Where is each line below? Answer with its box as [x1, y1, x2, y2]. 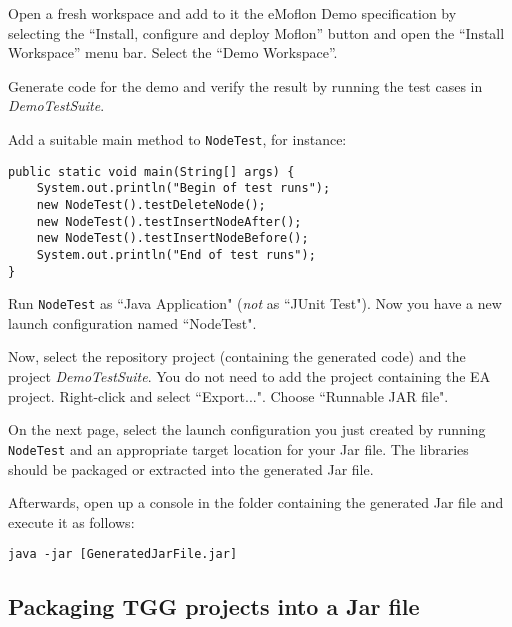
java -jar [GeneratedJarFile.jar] [8, 547, 238, 562]
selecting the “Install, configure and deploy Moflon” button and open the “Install [8, 22, 505, 43]
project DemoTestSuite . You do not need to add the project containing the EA [8, 366, 491, 387]
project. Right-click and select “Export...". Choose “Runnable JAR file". [8, 385, 449, 406]
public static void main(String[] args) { [8, 164, 295, 179]
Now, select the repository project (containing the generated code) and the [8, 346, 466, 367]
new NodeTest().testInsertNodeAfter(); [36, 214, 302, 229]
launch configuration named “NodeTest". [8, 312, 257, 333]
